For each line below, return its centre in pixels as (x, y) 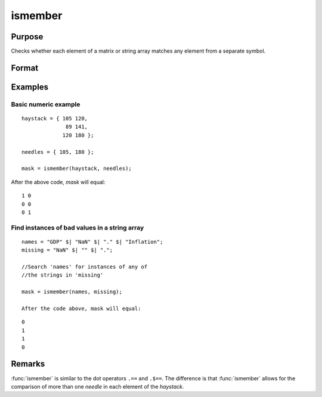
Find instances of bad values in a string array (78, 228)
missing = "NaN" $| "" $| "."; (67, 250)
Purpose (27, 37)
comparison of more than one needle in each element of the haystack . (97, 386)
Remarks (28, 364)
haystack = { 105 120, (55, 119)
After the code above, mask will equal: (81, 309)
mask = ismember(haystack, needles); (77, 169)
